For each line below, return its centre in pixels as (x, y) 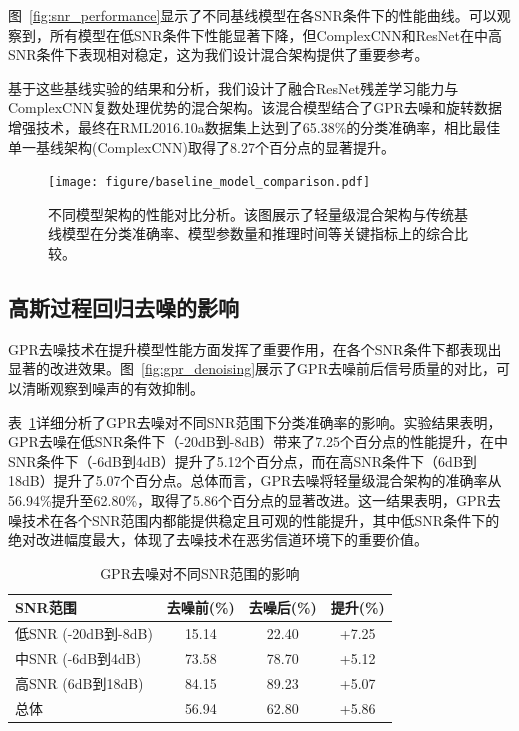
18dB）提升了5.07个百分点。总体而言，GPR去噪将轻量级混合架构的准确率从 (255, 480)
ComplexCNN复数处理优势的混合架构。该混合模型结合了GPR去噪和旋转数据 (255, 107)
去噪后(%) (282, 607)
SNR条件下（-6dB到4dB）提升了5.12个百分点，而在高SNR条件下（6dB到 (242, 460)
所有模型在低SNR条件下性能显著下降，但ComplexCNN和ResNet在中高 (275, 34)
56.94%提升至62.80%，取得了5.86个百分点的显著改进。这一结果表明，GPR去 (254, 499)
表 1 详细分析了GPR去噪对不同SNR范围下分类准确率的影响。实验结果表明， (255, 421)
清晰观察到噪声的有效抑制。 (112, 387)
